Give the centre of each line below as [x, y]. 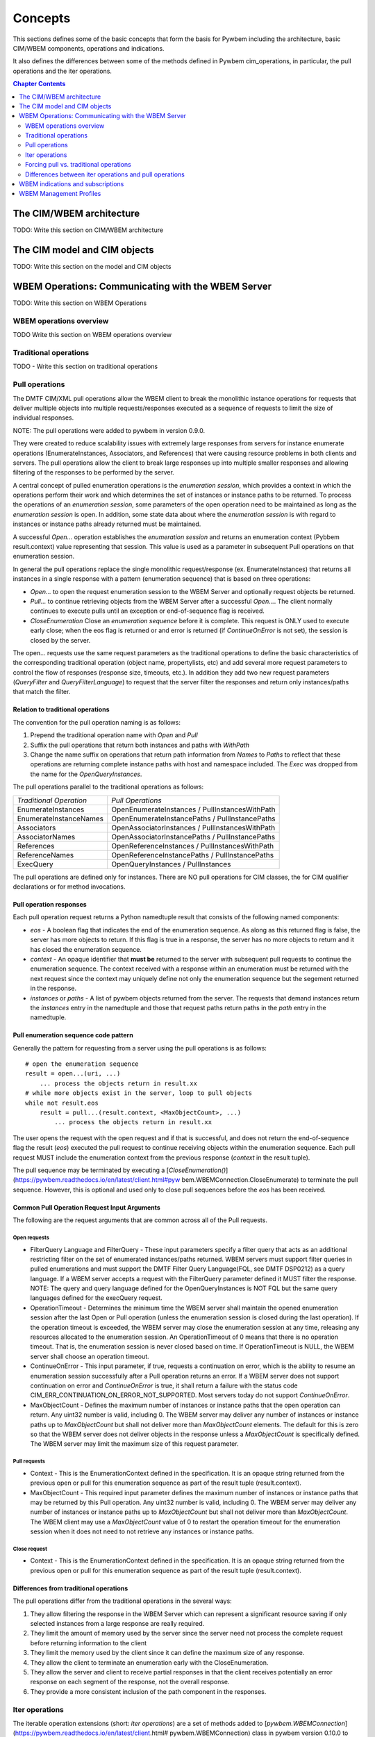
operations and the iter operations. [62, 71]
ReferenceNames [45, 855]
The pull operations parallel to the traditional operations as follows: [108, 787]
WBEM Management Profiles [60, 194]
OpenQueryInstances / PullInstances [171, 864]
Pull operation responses [50, 904]
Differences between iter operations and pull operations [105, 174]
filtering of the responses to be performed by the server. [94, 472]
